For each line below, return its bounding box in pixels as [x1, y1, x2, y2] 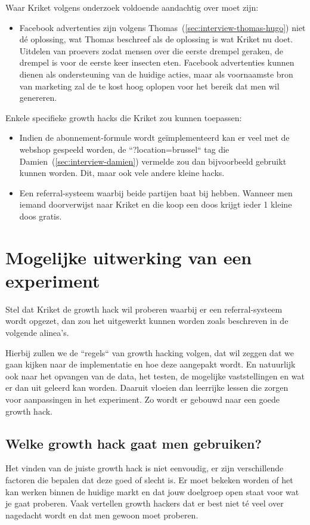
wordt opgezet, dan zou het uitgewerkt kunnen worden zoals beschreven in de [5, 314, 289, 327]
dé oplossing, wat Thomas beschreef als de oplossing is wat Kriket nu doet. [19, 33, 293, 45]
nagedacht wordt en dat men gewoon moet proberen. [5, 508, 199, 521]
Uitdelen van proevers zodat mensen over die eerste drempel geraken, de [19, 44, 283, 57]
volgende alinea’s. [5, 326, 69, 338]
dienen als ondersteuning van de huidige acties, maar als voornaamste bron [19, 67, 293, 80]
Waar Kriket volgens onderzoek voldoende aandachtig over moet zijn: [5, 1, 259, 13]
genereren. [19, 91, 57, 104]
